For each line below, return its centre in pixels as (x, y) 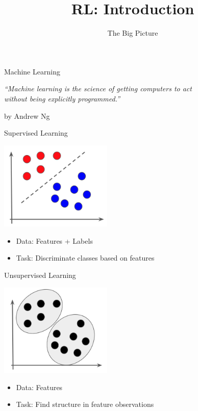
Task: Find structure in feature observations (85, 404)
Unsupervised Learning (40, 275)
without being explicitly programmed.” (62, 98)
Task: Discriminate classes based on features (85, 258)
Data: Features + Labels (54, 240)
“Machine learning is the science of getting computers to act (98, 88)
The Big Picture (133, 33)
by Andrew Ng (27, 115)
